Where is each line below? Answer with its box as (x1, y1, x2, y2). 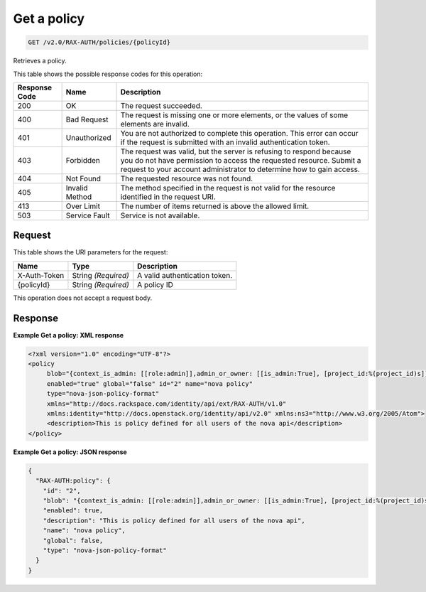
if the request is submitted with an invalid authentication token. (120, 137, 330, 147)
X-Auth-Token (17, 270, 65, 280)
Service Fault (65, 210, 110, 220)
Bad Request (65, 114, 109, 124)
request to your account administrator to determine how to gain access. (120, 164, 360, 174)
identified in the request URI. (120, 192, 216, 202)
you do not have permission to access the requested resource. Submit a (120, 155, 361, 165)
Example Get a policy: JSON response (13, 448, 127, 456)
